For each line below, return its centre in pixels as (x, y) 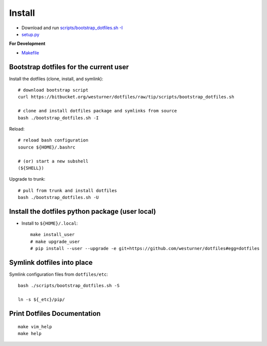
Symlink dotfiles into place (51, 262)
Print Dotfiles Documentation (55, 314)
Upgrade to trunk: (27, 179)
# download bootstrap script (53, 90)
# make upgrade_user (55, 242)
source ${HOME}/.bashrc (47, 147)
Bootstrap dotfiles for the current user (69, 67)
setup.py (30, 34)
